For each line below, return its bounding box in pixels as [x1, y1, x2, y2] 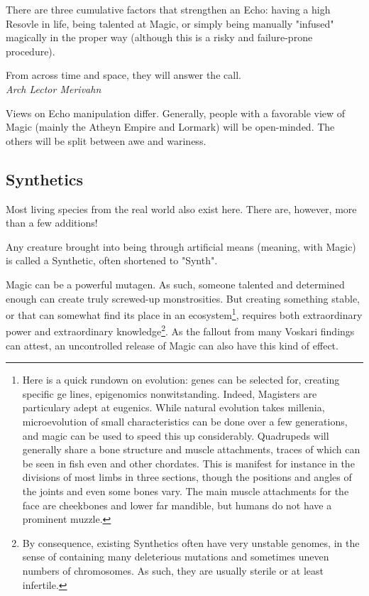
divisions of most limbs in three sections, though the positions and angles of [22, 470, 352, 484]
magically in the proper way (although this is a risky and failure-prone [6, 30, 313, 45]
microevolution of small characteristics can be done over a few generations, [22, 413, 348, 428]
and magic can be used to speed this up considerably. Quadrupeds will [22, 428, 329, 443]
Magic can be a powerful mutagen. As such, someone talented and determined [6, 276, 345, 291]
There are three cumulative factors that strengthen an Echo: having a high [6, 2, 331, 16]
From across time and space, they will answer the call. [6, 67, 241, 82]
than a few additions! [6, 215, 98, 230]
